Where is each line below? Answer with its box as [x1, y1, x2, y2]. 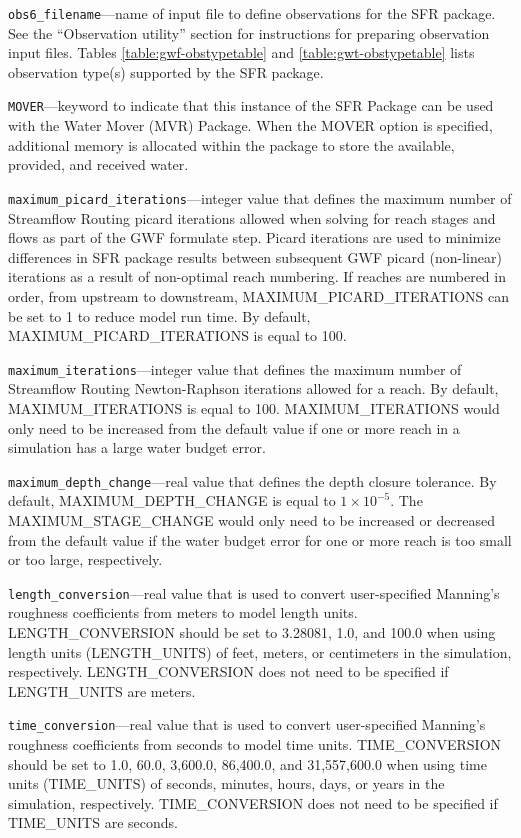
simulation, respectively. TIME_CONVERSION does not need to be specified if [8, 792, 498, 813]
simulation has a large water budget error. [8, 437, 266, 458]
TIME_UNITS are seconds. [8, 812, 178, 833]
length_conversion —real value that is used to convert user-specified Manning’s [8, 582, 500, 603]
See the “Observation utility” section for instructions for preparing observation [8, 22, 490, 43]
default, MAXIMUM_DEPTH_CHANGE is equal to [8, 490, 336, 511]
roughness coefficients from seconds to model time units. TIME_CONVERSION [8, 734, 502, 755]
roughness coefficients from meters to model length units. [8, 602, 358, 623]
